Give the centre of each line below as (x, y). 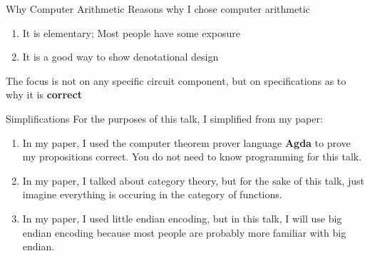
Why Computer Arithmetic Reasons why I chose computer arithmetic (158, 9)
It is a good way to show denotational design (120, 57)
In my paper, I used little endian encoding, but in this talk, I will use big (182, 218)
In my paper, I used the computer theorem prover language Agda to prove (186, 142)
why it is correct (44, 94)
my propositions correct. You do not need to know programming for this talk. (192, 157)
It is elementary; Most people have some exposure (132, 32)
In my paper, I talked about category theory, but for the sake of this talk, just (193, 180)
